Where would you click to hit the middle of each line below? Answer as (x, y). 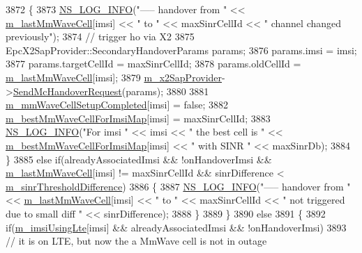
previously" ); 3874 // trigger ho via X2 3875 (100, 36)
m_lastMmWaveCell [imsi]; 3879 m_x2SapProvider (114, 77)
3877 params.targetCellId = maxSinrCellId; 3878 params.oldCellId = (153, 64)
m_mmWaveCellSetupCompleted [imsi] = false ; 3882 (117, 105)
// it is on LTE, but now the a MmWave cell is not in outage (136, 241)
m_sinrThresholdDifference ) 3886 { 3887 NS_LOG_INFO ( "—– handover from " (178, 186)
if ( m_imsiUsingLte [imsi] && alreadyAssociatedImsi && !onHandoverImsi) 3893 (176, 227)
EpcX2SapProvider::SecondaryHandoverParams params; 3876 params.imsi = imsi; (181, 50)
